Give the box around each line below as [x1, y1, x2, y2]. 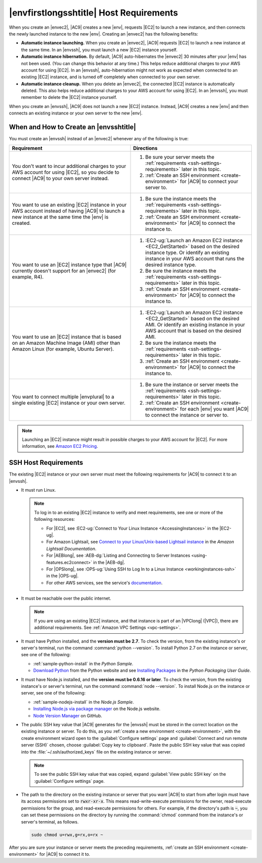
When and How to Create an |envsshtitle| [9, 123, 136, 131]
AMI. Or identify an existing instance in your [145, 321, 245, 328]
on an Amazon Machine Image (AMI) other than [12, 339, 120, 346]
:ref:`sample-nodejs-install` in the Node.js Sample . [33, 699, 134, 705]
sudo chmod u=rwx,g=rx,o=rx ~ [31, 832, 103, 837]
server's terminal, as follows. [21, 819, 79, 825]
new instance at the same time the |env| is [12, 213, 109, 220]
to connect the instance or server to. [145, 411, 229, 418]
